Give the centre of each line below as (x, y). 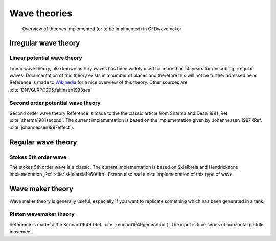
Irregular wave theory (45, 43)
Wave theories (41, 13)
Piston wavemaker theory (42, 214)
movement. (21, 232)
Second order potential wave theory (55, 103)
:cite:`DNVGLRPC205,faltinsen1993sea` (51, 90)
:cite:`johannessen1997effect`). (42, 127)
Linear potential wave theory (46, 58)
